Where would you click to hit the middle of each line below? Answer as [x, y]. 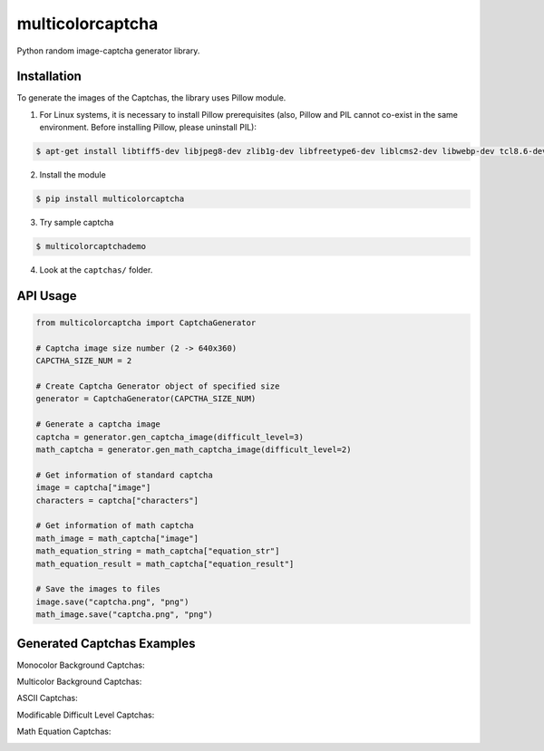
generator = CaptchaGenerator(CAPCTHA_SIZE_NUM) [146, 399]
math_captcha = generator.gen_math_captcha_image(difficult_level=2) [194, 450]
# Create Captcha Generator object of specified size [158, 386]
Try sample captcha [77, 223]
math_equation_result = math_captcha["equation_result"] [165, 563]
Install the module [73, 175]
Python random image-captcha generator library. [108, 51]
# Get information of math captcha [115, 526]
